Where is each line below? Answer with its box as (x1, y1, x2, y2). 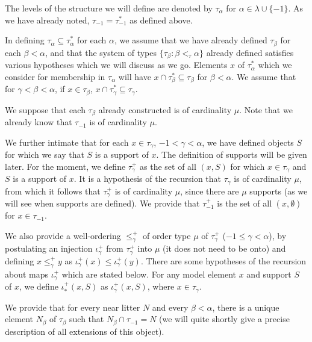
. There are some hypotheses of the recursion (140, 254, 307, 267)
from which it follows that (5, 184, 101, 197)
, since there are (180, 184, 239, 197)
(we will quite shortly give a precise (159, 312, 290, 325)
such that (69, 312, 104, 325)
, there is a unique (212, 300, 279, 313)
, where (147, 280, 175, 293)
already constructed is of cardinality (98, 103, 232, 116)
